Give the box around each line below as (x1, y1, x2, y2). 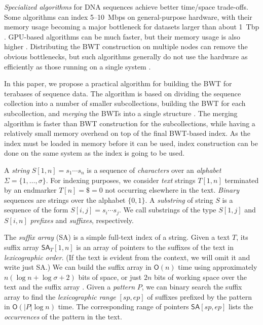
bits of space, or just (78, 271, 142, 282)
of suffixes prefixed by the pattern (147, 291, 252, 302)
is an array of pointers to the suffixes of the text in (76, 241, 234, 252)
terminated (224, 174, 259, 185)
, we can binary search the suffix (141, 281, 242, 292)
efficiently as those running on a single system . (4, 61, 151, 71)
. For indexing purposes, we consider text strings (46, 174, 196, 185)
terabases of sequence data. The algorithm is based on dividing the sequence (4, 88, 241, 98)
